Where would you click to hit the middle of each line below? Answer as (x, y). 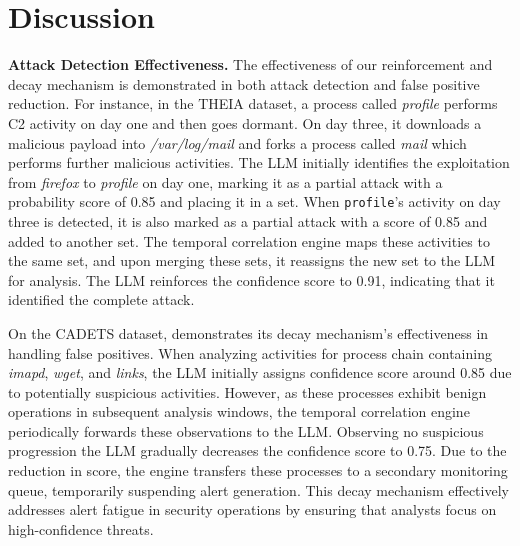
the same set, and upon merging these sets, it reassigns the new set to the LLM (252, 260)
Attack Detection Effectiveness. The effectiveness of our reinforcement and (250, 64)
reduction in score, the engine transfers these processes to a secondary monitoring (258, 470)
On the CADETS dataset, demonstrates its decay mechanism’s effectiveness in (248, 332)
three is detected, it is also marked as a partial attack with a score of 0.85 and (248, 220)
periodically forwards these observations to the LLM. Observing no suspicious (246, 430)
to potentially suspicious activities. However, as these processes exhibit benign (247, 391)
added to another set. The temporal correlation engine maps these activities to (249, 240)
